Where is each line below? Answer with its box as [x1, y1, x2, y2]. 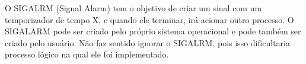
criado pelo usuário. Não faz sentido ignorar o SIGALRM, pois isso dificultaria [5, 36, 290, 49]
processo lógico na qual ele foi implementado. [5, 48, 169, 60]
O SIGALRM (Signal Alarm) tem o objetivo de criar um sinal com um [5, 2, 262, 14]
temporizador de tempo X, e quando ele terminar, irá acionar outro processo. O [5, 13, 294, 25]
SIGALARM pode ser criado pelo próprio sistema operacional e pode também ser [5, 25, 301, 37]
